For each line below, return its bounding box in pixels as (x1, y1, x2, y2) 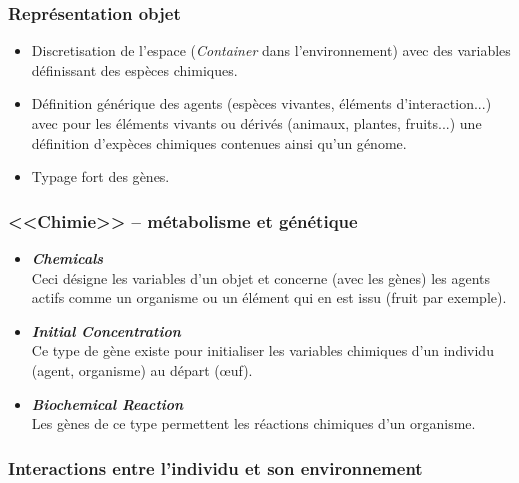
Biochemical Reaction (31, 393, 184, 414)
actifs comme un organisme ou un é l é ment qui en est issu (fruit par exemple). (31, 287, 507, 308)
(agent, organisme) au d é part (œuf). (31, 359, 253, 380)
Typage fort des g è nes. (31, 166, 170, 187)
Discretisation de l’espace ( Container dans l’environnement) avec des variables (31, 40, 511, 61)
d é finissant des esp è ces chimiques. (31, 59, 238, 80)
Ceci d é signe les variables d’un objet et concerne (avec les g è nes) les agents (31, 267, 491, 288)
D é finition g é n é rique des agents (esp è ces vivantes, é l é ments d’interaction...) (31, 93, 492, 114)
